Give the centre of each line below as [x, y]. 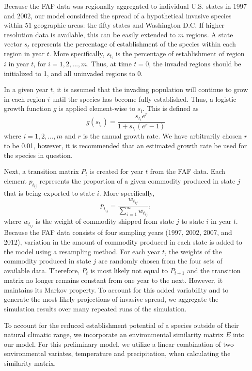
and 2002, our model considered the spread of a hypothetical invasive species [118, 15]
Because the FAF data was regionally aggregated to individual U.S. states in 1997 [126, 6]
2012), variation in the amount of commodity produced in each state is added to [123, 241]
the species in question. [38, 155]
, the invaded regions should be [195, 64]
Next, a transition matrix [41, 171]
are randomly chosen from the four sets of [160, 261]
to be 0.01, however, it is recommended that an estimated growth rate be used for [126, 145]
